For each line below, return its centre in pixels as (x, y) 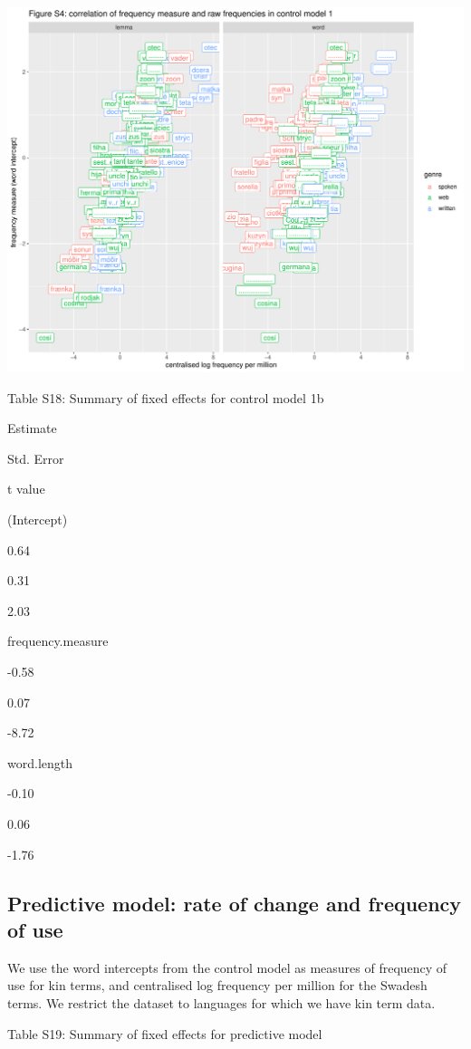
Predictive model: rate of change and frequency (235, 903)
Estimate (32, 428)
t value (26, 489)
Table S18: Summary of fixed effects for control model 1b (166, 397)
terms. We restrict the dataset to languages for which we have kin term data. (221, 1002)
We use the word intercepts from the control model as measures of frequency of (227, 967)
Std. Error (36, 458)
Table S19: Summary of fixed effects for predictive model (165, 1033)
